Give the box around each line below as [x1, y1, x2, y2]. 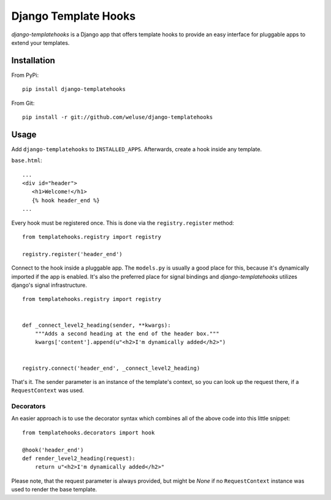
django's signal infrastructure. [11, 281, 87, 289]
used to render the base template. [11, 486, 97, 493]
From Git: [11, 99, 35, 107]
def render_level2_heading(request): [22, 455, 136, 462]
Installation [11, 55, 55, 66]
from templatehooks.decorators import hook [22, 429, 155, 436]
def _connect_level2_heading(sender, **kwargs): [22, 321, 171, 329]
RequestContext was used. [11, 387, 85, 394]
